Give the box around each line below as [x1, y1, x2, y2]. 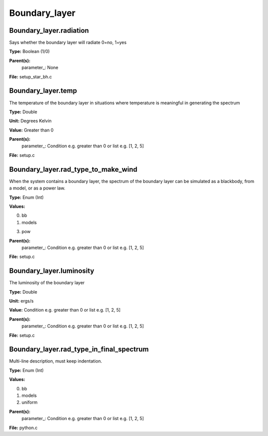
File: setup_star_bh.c [9, 73, 52, 79]
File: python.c [9, 425, 38, 431]
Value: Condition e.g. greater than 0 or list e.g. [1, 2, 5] [9, 307, 121, 313]
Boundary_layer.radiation [9, 26, 89, 35]
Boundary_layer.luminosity [9, 267, 94, 275]
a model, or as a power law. [9, 185, 66, 191]
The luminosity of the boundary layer [9, 280, 85, 286]
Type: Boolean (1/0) [9, 49, 50, 55]
